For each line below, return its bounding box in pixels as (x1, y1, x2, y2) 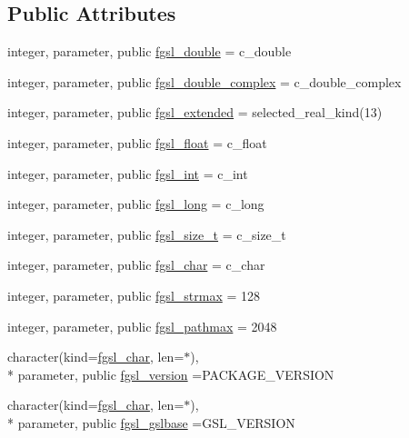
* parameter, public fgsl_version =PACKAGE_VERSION (7, 364, 334, 383)
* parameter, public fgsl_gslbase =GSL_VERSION (7, 413, 295, 432)
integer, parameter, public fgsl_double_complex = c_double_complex (7, 72, 402, 91)
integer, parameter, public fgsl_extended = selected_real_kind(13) (7, 103, 383, 122)
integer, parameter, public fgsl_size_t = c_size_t (7, 224, 286, 244)
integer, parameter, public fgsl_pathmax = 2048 (7, 316, 277, 335)
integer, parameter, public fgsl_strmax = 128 (7, 285, 260, 304)
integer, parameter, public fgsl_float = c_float (7, 133, 267, 152)
